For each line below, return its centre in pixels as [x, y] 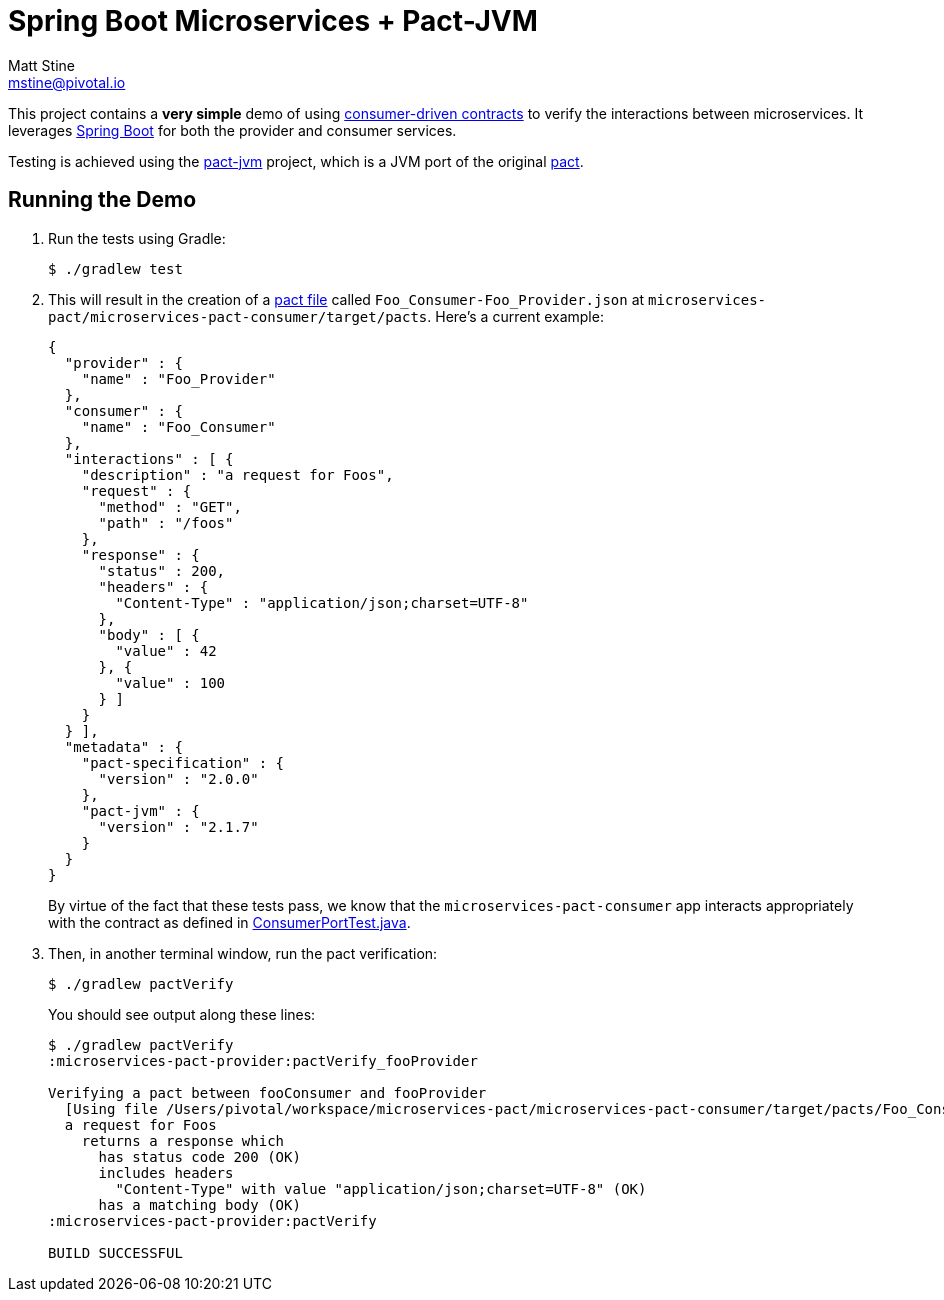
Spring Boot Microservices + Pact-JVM [273, 21]
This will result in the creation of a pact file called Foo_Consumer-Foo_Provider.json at [346, 299]
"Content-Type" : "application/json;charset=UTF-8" [322, 602]
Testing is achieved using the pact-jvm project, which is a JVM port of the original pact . [296, 161]
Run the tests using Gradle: [137, 238]
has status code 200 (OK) [199, 1156]
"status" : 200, [162, 570]
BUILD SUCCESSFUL [115, 1252]
